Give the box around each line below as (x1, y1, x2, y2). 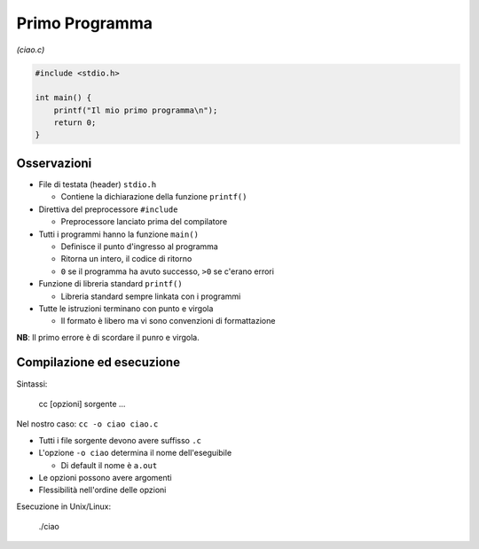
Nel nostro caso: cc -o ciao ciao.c (16, 419, 159, 429)
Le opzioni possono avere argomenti (38, 472, 172, 482)
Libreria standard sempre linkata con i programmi (60, 291, 241, 302)
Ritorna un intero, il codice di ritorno (60, 254, 192, 264)
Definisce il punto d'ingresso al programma (60, 240, 219, 252)
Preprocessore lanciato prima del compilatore (60, 216, 228, 227)
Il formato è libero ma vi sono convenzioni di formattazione (60, 316, 276, 326)
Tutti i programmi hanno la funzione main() (38, 229, 200, 239)
